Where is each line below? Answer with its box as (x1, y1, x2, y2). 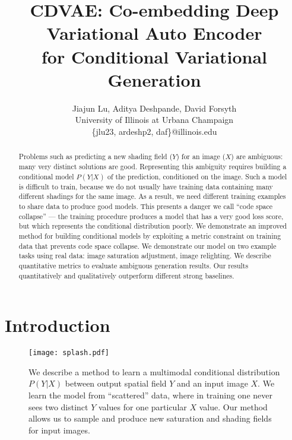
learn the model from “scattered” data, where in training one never (28, 388, 272, 401)
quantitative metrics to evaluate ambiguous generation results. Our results (18, 260, 249, 270)
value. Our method (199, 400, 268, 413)
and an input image (177, 377, 248, 390)
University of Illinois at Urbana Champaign (75, 113, 234, 126)
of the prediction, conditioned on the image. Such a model (107, 171, 287, 181)
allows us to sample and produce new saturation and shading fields (28, 412, 272, 425)
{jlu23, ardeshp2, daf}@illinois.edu (91, 125, 217, 137)
